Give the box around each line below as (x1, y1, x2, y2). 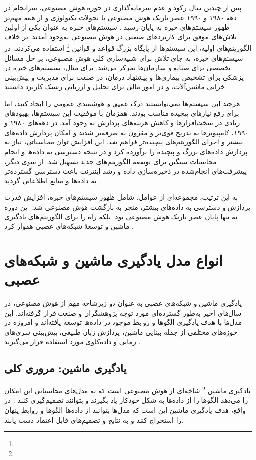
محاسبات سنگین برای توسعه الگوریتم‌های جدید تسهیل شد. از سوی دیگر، (4, 156, 217, 166)
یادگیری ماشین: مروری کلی (4, 360, 127, 376)
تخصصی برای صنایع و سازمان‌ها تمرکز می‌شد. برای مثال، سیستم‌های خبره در (4, 62, 231, 72)
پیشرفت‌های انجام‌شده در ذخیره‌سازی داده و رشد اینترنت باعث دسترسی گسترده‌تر (4, 166, 247, 176)
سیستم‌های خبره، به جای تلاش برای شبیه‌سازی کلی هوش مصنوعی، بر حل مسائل (4, 52, 243, 63)
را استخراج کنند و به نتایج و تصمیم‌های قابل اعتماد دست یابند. (4, 414, 184, 425)
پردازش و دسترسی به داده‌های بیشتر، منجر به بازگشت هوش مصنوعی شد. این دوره (4, 201, 251, 212)
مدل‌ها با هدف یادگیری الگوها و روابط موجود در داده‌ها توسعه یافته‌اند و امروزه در (4, 317, 242, 327)
